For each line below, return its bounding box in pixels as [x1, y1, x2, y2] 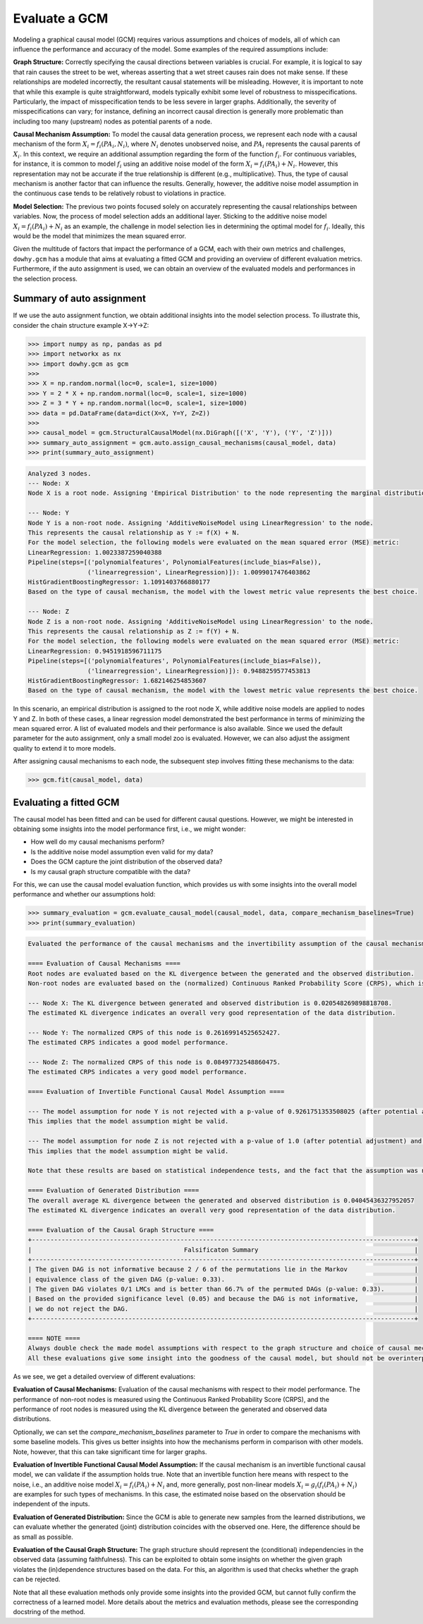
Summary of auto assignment [13, 293, 146, 304]
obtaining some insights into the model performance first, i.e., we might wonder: [13, 825, 246, 833]
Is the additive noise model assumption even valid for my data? [30, 847, 214, 856]
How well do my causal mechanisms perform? [30, 837, 165, 846]
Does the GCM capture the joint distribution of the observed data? [30, 857, 223, 866]
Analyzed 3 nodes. [27, 469, 92, 477]
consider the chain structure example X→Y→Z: [13, 321, 149, 329]
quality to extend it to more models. [13, 744, 116, 752]
